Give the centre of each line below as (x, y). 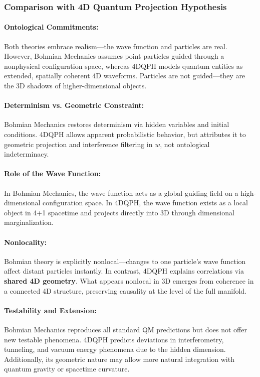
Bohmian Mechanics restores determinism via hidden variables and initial (117, 124)
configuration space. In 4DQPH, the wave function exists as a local (145, 203)
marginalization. (29, 222)
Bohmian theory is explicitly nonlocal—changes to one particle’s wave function (125, 261)
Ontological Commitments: (51, 27)
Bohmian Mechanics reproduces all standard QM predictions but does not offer (125, 329)
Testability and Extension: (50, 310)
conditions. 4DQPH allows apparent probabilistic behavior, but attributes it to (125, 134)
